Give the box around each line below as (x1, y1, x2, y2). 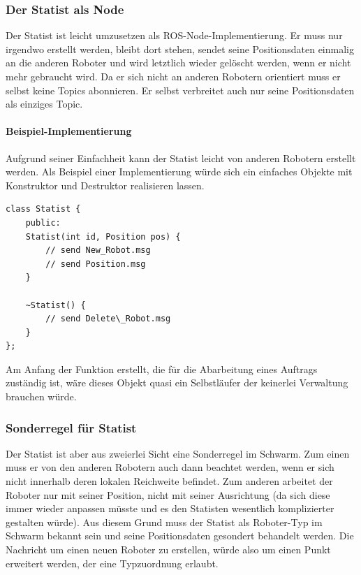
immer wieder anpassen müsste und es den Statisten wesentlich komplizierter (6, 501, 334, 516)
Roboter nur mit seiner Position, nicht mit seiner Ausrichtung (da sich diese (6, 487, 330, 502)
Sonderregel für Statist (6, 418, 137, 436)
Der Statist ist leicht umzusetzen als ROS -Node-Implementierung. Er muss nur (6, 28, 343, 43)
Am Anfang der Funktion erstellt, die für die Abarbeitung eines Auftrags (6, 361, 318, 376)
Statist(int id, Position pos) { (25, 231, 181, 242)
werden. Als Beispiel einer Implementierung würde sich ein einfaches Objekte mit (6, 164, 353, 179)
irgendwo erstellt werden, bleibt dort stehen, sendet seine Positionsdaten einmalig (6, 41, 354, 56)
